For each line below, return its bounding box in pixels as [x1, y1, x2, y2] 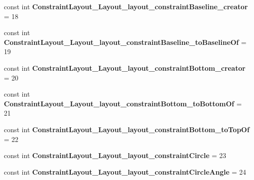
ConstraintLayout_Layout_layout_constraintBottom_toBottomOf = [4, 98, 242, 108]
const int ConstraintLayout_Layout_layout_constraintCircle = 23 [4, 150, 226, 160]
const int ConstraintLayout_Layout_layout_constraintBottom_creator [4, 62, 246, 73]
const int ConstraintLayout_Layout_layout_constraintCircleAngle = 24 [4, 166, 246, 177]
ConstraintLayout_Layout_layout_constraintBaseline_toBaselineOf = [4, 37, 247, 47]
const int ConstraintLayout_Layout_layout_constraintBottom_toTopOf [4, 124, 250, 134]
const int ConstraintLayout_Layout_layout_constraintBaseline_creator [4, 1, 248, 11]
